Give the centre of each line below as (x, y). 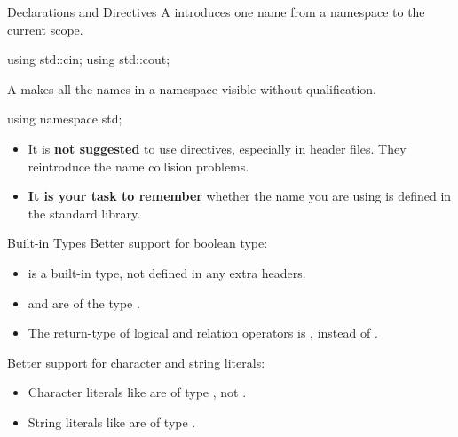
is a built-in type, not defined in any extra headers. (167, 272)
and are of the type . (84, 302)
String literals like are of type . (112, 421)
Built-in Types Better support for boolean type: (138, 243)
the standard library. (84, 213)
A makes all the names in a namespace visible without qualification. (192, 88)
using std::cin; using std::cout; (89, 59)
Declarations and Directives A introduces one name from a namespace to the (216, 12)
